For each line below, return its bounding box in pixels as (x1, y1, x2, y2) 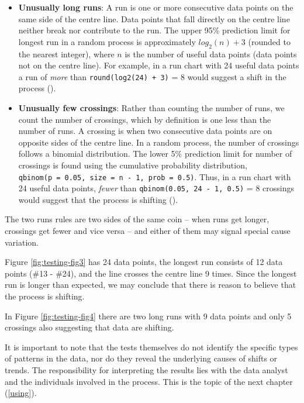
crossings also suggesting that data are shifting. (5, 321, 174, 333)
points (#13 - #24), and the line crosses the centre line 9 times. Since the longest (5, 267, 297, 279)
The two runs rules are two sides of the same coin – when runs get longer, (5, 213, 270, 225)
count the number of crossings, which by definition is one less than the (18, 113, 271, 125)
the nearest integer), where (18, 47, 115, 60)
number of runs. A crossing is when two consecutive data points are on (18, 125, 272, 137)
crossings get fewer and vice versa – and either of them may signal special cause (5, 225, 291, 237)
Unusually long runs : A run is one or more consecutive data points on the (18, 1, 293, 13)
